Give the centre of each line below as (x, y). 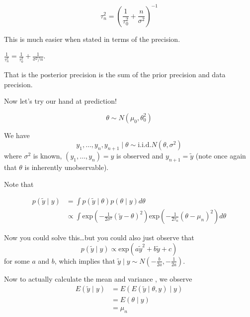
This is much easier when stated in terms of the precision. (92, 39)
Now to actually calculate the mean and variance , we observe (98, 278)
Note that (19, 184)
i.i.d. (145, 145)
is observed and (140, 156)
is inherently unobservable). (67, 167)
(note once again (221, 156)
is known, (47, 156)
